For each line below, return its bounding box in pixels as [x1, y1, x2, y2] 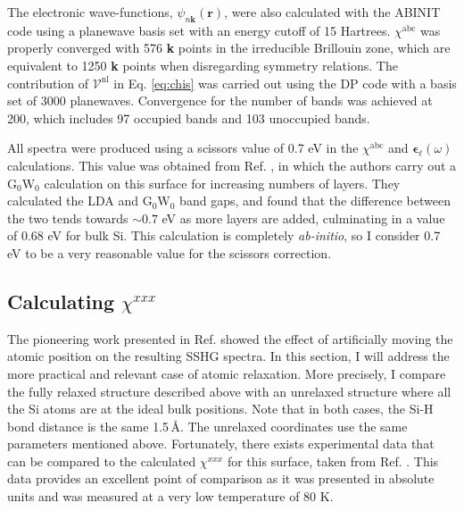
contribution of [7, 73, 89, 92]
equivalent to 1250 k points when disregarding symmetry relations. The [7, 55, 398, 74]
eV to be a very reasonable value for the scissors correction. [7, 243, 332, 262]
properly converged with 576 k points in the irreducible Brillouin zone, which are [7, 38, 451, 57]
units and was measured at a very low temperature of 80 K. [7, 487, 334, 506]
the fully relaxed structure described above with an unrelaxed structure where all [7, 381, 452, 400]
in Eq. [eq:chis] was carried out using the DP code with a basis [113, 73, 457, 92]
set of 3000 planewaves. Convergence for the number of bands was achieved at [7, 91, 433, 110]
